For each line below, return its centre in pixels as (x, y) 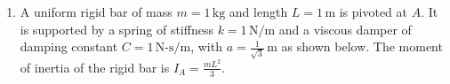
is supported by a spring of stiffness (117, 29)
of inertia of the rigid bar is (95, 67)
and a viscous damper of (345, 29)
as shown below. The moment (362, 46)
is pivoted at (374, 11)
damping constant (69, 46)
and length (258, 11)
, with (206, 46)
